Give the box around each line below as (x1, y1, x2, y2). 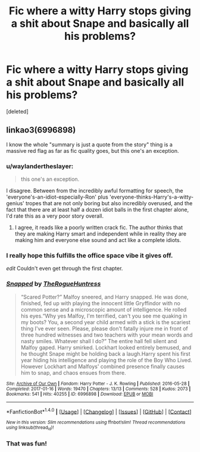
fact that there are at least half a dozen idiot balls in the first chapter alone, (6, 206, 189, 214)
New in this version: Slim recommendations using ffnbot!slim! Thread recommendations (6, 419, 186, 426)
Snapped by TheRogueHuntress (6, 280, 101, 288)
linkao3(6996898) (6, 125, 76, 135)
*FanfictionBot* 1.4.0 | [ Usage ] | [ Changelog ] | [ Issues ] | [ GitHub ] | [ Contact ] (6, 407, 192, 415)
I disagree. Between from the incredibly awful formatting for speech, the (6, 187, 183, 194)
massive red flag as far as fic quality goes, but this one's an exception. (6, 147, 179, 154)
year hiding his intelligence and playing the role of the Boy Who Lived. (20, 356, 192, 363)
